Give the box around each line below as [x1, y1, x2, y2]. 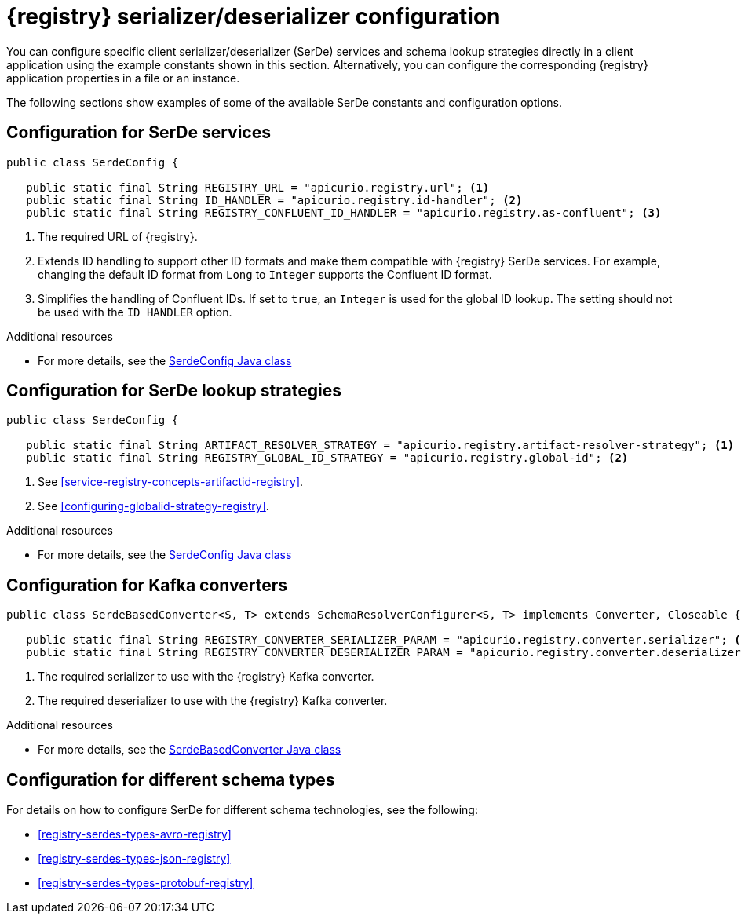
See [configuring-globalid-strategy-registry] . [38, 499, 269, 513]
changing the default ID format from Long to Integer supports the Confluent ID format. [38, 267, 492, 281]
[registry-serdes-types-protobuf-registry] [38, 876, 254, 890]
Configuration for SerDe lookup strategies [6, 381, 341, 401]
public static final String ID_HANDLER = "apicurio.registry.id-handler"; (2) [26, 193, 523, 206]
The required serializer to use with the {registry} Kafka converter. [38, 670, 374, 684]
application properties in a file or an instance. [6, 71, 240, 85]
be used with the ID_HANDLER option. [38, 305, 232, 319]
